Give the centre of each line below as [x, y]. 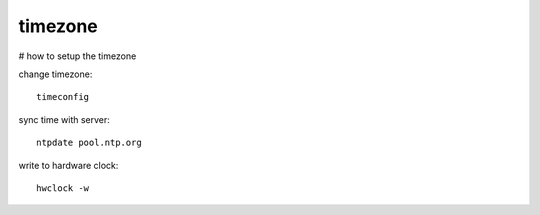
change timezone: [55, 74]
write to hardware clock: [68, 165]
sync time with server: [64, 119]
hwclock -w [63, 188]
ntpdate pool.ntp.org [89, 143]
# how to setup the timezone [77, 56]
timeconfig [63, 97]
